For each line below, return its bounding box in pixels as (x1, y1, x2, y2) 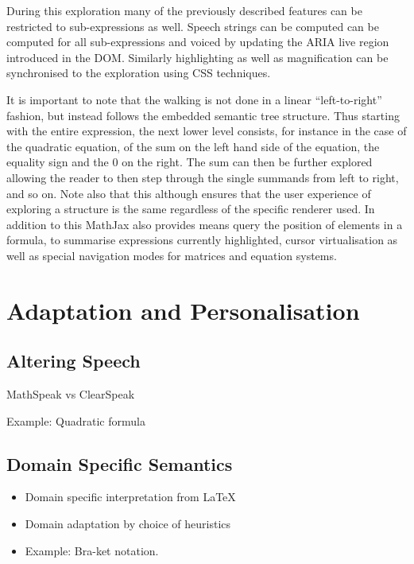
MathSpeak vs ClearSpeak (6, 386, 135, 403)
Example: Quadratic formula (6, 412, 145, 429)
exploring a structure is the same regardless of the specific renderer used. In (6, 200, 375, 217)
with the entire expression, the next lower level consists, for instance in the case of (6, 123, 407, 139)
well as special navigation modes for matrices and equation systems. (6, 247, 337, 263)
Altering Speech (6, 348, 141, 373)
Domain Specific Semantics (6, 451, 233, 476)
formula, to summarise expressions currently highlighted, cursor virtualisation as (6, 231, 398, 248)
